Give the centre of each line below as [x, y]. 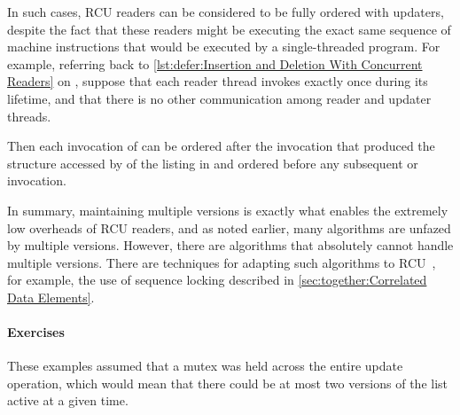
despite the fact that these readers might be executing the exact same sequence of [229, 29]
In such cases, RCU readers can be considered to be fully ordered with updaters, [226, 12]
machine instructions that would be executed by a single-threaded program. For [224, 47]
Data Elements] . [51, 297]
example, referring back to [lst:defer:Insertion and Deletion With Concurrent [215, 63]
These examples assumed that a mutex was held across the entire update [205, 366]
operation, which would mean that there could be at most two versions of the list [228, 383]
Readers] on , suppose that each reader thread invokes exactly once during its [218, 81]
